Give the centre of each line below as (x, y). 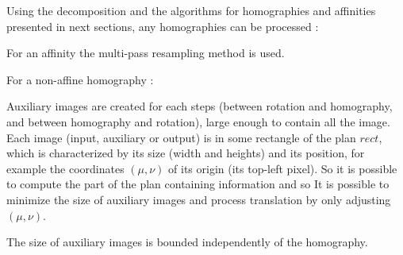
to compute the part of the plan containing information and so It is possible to (198, 184)
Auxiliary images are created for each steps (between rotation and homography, (200, 106)
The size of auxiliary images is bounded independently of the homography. (187, 242)
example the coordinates (65, 168)
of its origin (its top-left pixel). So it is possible (283, 168)
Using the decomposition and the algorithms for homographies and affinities (191, 10)
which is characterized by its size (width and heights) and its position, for (186, 153)
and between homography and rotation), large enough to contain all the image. (198, 121)
